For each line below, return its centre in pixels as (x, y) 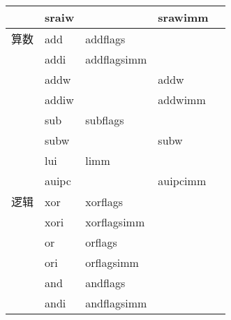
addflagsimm (116, 59)
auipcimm (182, 181)
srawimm (183, 17)
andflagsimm (116, 303)
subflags (105, 120)
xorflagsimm (115, 222)
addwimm (182, 100)
